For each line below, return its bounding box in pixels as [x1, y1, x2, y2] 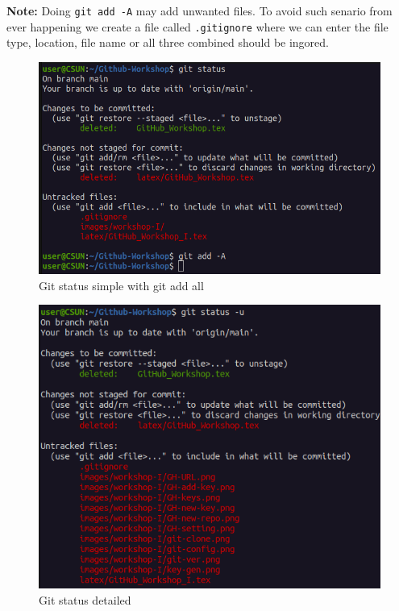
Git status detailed [39, 591, 131, 608]
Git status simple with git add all [39, 276, 204, 293]
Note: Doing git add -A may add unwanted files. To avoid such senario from [6, 2, 393, 19]
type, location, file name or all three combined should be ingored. [6, 34, 329, 51]
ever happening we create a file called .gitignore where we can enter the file [6, 18, 389, 35]
